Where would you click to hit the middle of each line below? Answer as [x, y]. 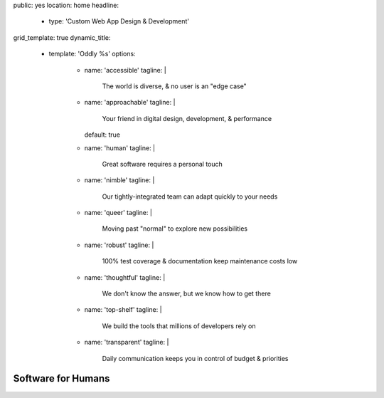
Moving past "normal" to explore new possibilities [175, 229]
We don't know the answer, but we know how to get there [187, 294]
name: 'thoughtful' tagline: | [125, 277]
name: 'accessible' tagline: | [125, 70]
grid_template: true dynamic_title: [62, 37]
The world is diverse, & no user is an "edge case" [174, 86]
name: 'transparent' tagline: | [127, 342]
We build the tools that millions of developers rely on [179, 326]
